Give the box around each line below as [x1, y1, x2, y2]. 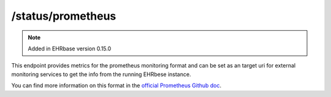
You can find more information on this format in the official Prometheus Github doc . [11, 82, 222, 89]
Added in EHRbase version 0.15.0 [28, 45, 112, 52]
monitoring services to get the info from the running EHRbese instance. [11, 71, 191, 78]
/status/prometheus [11, 9, 116, 23]
